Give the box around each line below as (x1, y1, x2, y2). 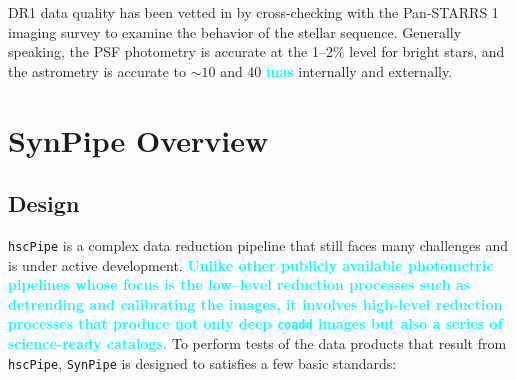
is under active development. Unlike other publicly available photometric (8, 254, 494, 275)
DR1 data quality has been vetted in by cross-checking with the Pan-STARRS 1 (8, 2, 499, 22)
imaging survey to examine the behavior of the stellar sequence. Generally (8, 21, 462, 42)
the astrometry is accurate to (8, 60, 186, 81)
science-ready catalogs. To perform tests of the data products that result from (8, 333, 507, 354)
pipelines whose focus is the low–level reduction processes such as (8, 274, 471, 295)
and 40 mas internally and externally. (220, 60, 453, 81)
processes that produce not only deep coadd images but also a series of (8, 313, 503, 334)
